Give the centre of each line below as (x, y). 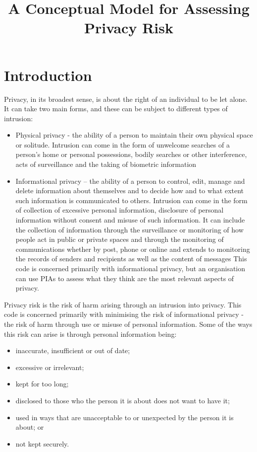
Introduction (48, 75)
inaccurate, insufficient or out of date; (73, 350)
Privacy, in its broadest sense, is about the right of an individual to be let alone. (126, 99)
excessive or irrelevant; (50, 367)
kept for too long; (42, 384)
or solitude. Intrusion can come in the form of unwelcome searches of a (123, 144)
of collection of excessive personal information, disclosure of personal (120, 210)
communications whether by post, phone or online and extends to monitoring (133, 249)
